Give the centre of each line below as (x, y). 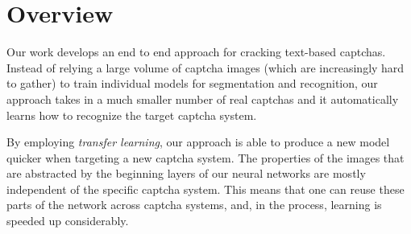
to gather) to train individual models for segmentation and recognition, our (192, 83)
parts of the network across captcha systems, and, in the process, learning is (194, 205)
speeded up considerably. (68, 221)
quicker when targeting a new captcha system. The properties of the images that (205, 157)
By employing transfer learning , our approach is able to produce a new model (198, 142)
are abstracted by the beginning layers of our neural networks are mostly (186, 173)
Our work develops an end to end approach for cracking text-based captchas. (196, 52)
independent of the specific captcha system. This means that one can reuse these (205, 189)
